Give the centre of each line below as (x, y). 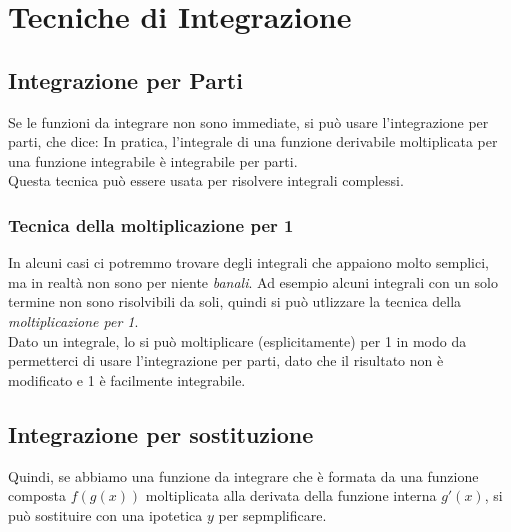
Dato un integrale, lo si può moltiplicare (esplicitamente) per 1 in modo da (237, 340)
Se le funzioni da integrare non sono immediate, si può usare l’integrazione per (248, 121)
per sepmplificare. (272, 514)
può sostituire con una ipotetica (105, 514)
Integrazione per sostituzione (161, 433)
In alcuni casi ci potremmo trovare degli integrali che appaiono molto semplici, (248, 262)
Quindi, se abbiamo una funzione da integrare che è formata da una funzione (243, 475)
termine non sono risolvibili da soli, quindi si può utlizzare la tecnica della (235, 301)
